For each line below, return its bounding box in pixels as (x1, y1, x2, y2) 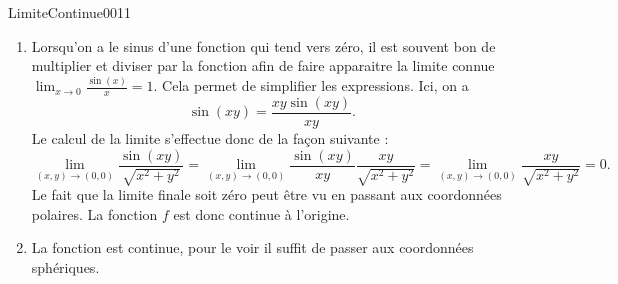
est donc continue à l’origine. (173, 203, 350, 224)
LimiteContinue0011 (8, 2, 132, 22)
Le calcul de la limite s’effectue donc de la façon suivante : (31, 128, 389, 149)
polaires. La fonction (31, 203, 158, 224)
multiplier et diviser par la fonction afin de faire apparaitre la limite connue (31, 55, 495, 76)
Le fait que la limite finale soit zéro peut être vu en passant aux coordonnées (31, 184, 502, 205)
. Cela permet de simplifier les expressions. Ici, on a (153, 75, 469, 96)
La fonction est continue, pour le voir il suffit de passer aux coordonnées (31, 237, 474, 258)
